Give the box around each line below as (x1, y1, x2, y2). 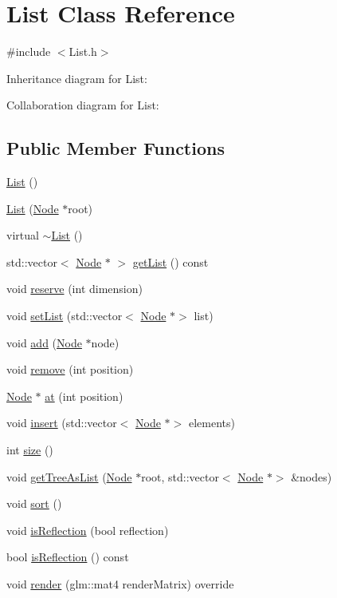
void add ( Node (6, 334, 82, 350)
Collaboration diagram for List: (6, 97, 159, 113)
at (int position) (45, 387, 123, 404)
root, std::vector (141, 468, 219, 485)
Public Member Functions (6, 136, 225, 160)
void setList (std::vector (6, 307, 123, 324)
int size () (6, 442, 53, 458)
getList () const (132, 253, 209, 270)
